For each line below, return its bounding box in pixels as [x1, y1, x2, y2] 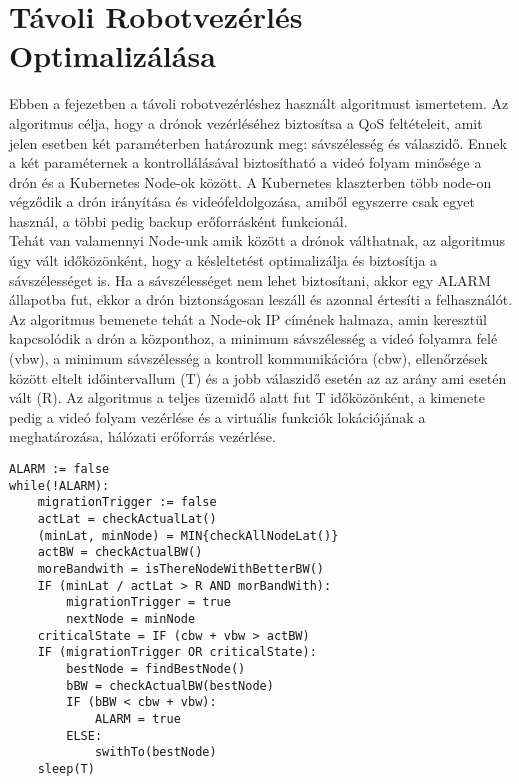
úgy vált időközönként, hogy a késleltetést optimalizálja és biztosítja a [9, 250, 438, 271]
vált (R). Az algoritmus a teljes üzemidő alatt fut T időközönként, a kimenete [9, 387, 485, 408]
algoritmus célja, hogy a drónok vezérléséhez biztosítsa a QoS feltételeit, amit [9, 112, 483, 133]
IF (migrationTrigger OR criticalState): [37, 645, 317, 660]
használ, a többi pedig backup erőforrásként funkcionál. [9, 210, 348, 231]
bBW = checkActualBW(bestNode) [66, 678, 274, 693]
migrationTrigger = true [66, 595, 231, 610]
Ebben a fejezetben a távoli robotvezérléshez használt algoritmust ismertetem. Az [9, 93, 509, 114]
